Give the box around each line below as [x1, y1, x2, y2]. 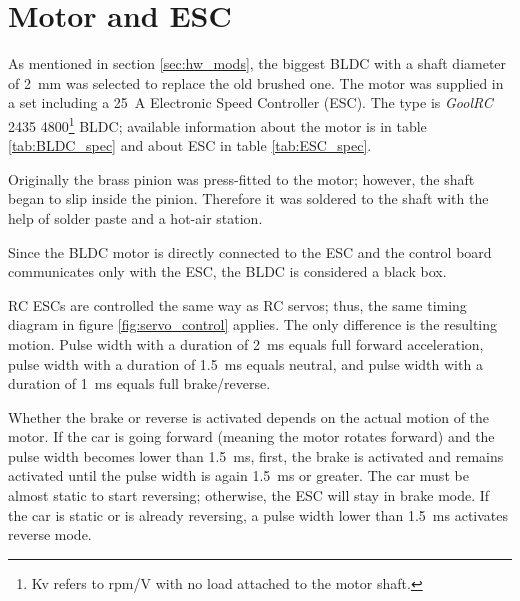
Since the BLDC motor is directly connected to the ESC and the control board [8, 241, 492, 262]
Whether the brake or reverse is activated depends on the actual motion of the [8, 406, 490, 427]
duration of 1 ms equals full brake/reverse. [8, 373, 271, 394]
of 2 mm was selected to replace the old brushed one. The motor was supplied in [8, 72, 504, 93]
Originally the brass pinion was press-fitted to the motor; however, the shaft [8, 168, 475, 189]
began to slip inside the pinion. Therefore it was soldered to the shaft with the [8, 188, 489, 209]
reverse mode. [8, 524, 92, 545]
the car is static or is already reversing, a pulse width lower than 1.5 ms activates [8, 504, 509, 525]
